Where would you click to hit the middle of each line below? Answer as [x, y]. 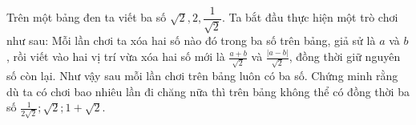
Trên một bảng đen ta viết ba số [87, 17]
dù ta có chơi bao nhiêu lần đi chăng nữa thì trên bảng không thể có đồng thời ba [208, 91]
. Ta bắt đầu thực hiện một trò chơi [310, 17]
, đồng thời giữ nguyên [345, 56]
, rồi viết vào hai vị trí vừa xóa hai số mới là [116, 56]
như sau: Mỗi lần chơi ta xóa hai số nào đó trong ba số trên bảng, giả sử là [191, 40]
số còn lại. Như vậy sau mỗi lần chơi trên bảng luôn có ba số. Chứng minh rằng [202, 76]
